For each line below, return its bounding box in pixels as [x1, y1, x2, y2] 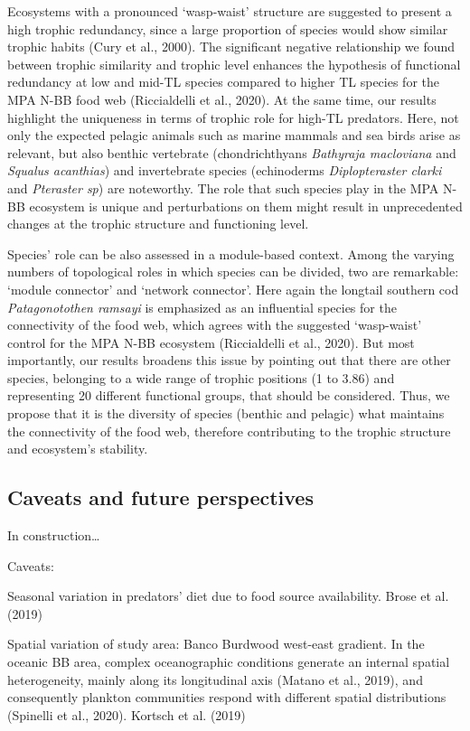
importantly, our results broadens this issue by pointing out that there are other [7, 351, 451, 370]
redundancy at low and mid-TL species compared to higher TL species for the [7, 72, 439, 91]
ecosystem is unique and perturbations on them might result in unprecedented [29, 196, 463, 215]
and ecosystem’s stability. [7, 439, 148, 458]
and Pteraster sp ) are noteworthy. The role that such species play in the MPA [7, 178, 439, 197]
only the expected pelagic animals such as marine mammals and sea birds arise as [7, 126, 461, 145]
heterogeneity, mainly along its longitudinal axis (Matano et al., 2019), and [7, 670, 423, 689]
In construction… [7, 526, 100, 545]
